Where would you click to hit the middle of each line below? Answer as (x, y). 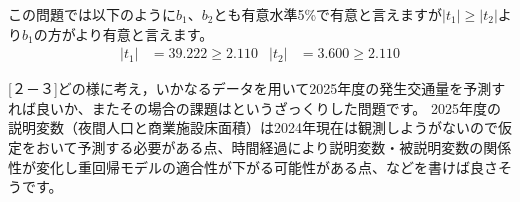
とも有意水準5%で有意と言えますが (328, 14)
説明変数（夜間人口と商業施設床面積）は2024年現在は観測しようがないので (253, 127)
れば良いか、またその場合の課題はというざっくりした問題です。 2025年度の (254, 107)
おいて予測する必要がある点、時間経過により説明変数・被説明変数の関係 (273, 147)
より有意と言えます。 (144, 33)
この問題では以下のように (92, 14)
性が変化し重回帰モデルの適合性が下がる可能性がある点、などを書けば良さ (253, 166)
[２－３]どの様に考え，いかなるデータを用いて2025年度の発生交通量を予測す (257, 88)
